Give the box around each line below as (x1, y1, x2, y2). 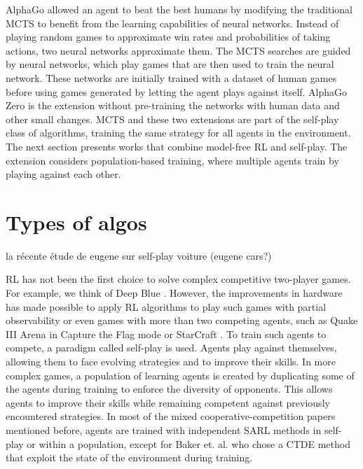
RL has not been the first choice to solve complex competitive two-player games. (6, 272, 351, 286)
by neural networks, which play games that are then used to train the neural (6, 57, 334, 71)
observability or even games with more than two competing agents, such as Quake (6, 313, 358, 328)
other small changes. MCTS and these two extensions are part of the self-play (6, 111, 339, 126)
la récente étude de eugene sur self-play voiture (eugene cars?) (6, 248, 272, 262)
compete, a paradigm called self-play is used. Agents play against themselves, (6, 340, 337, 355)
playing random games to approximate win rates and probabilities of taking (6, 29, 331, 44)
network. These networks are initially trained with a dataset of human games (6, 70, 337, 85)
